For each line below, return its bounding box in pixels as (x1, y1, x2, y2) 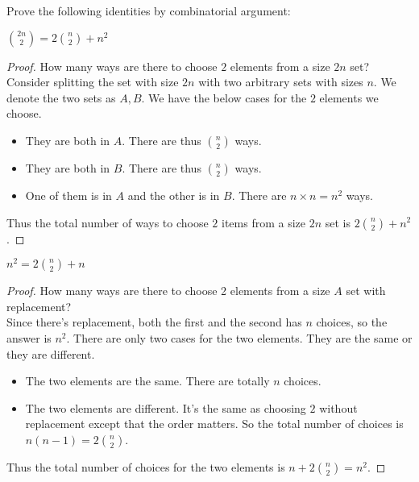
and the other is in (127, 186, 220, 203)
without (319, 399, 358, 416)
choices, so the (316, 314, 388, 330)
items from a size (222, 214, 306, 231)
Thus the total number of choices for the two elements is (6, 458, 285, 475)
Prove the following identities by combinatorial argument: (6, 2, 291, 19)
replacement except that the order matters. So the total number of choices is (25, 415, 404, 432)
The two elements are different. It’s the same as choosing (25, 399, 306, 416)
